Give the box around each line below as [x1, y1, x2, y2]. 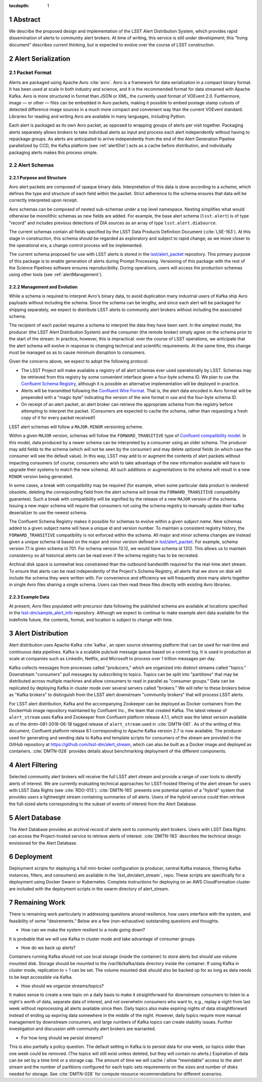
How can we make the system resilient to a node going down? [21, 927, 145, 933]
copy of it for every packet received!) [21, 415, 96, 421]
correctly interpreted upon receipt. [9, 197, 78, 203]
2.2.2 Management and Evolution [9, 284, 78, 290]
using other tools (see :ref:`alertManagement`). [9, 272, 103, 278]
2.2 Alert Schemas [9, 162, 54, 168]
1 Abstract [9, 15, 41, 24]
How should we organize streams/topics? [21, 983, 104, 989]
